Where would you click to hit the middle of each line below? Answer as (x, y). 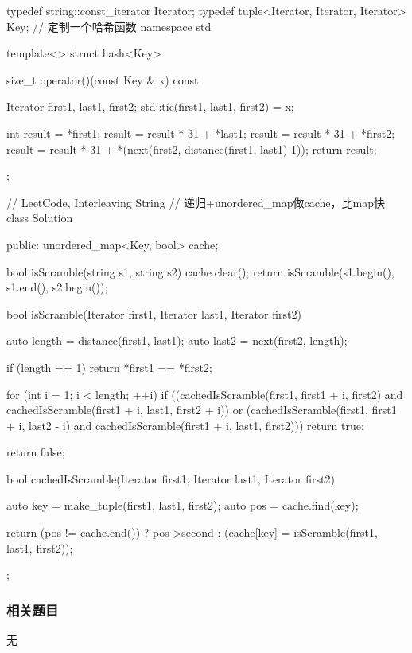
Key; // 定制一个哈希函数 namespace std (109, 26)
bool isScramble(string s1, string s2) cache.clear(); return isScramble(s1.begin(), (200, 271)
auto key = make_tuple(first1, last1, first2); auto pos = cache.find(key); (183, 505)
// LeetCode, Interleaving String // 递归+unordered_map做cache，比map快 (196, 202)
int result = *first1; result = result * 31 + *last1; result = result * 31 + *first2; (201, 133)
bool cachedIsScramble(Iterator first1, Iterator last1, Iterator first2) (171, 478)
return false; (36, 452)
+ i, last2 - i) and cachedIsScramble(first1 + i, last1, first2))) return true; (185, 425)
